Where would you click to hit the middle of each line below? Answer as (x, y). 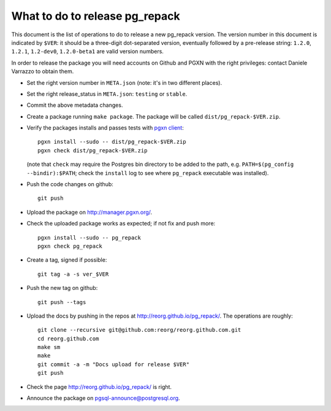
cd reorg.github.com (68, 339)
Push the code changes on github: (70, 184)
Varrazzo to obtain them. (43, 71)
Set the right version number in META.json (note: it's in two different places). (124, 82)
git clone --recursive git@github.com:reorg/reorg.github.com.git (139, 330)
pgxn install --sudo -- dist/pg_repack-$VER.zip (112, 142)
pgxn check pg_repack (70, 246)
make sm (49, 347)
